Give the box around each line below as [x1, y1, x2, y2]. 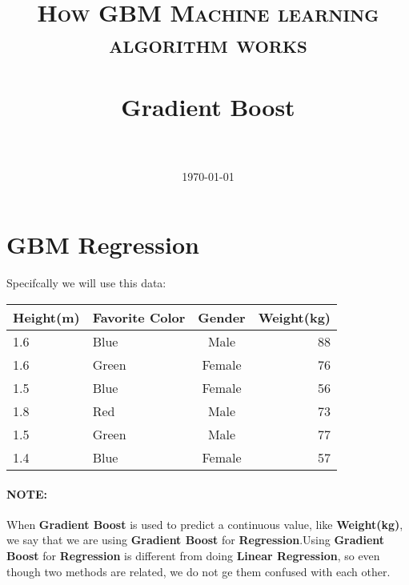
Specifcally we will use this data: [6, 274, 166, 291]
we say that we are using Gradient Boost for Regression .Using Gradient [6, 531, 385, 548]
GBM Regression [6, 228, 199, 261]
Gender [198, 308, 246, 327]
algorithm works [109, 27, 307, 60]
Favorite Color [92, 308, 186, 327]
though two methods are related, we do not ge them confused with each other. [6, 563, 391, 579]
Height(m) [13, 308, 80, 327]
